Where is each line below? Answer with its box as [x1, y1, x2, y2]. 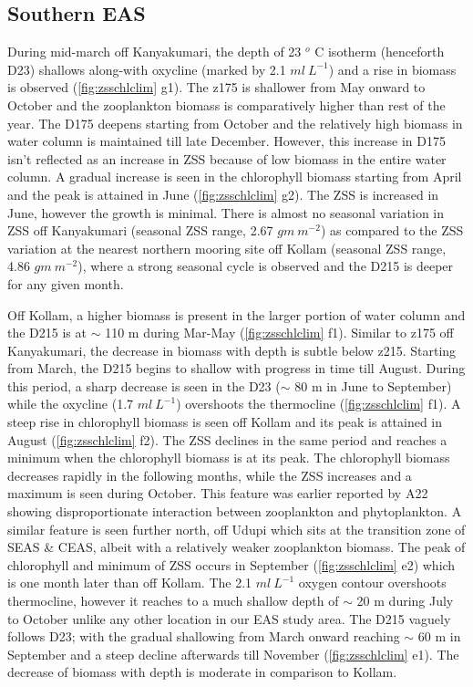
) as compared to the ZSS [320, 221, 464, 240]
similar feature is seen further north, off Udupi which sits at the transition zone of [7, 519, 466, 538]
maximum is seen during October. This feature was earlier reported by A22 [7, 484, 428, 503]
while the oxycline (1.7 [7, 394, 134, 413]
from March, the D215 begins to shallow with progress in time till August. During [7, 359, 466, 378]
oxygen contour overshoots [298, 573, 447, 592]
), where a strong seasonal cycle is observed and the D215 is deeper [77, 256, 454, 276]
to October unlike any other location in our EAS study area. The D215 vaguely [7, 609, 451, 628]
